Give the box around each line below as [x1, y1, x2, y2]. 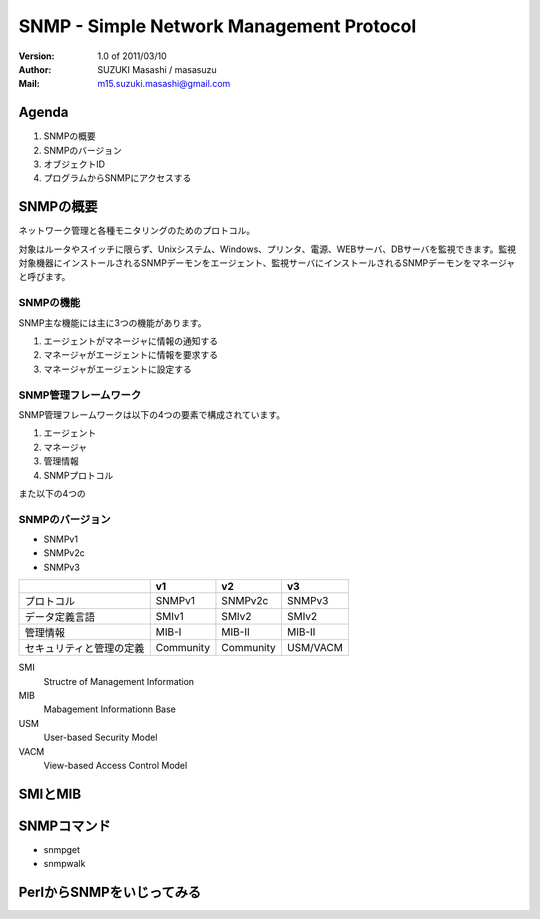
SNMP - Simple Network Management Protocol [18, 15, 417, 37]
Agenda [18, 104, 69, 121]
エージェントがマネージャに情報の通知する [43, 335, 219, 347]
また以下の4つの [18, 487, 87, 499]
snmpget [43, 843, 80, 855]
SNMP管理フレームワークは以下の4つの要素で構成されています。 [18, 408, 285, 420]
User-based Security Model [43, 731, 158, 744]
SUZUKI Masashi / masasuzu [97, 63, 217, 75]
